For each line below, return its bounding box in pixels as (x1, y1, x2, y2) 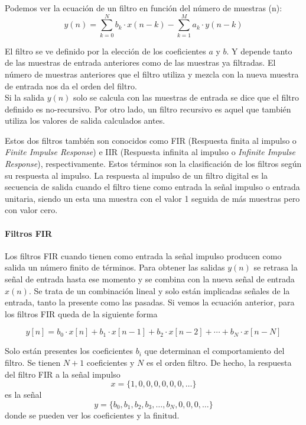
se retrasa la (253, 261, 298, 273)
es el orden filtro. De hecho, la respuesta (147, 356, 292, 368)
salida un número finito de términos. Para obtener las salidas (5, 261, 225, 273)
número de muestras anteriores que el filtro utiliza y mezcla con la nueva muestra (5, 67, 299, 80)
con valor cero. (5, 204, 58, 216)
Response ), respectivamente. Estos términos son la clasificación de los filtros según (5, 157, 302, 170)
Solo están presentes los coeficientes (5, 344, 133, 357)
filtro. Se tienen (5, 356, 61, 368)
